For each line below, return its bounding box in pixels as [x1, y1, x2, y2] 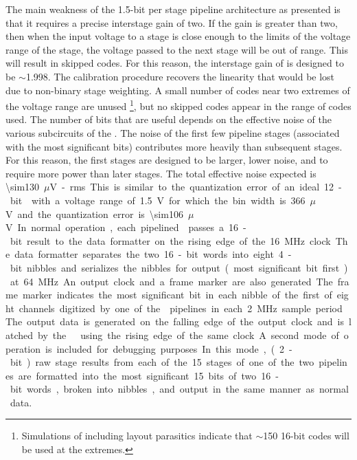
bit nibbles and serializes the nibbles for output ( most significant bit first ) [10, 260, 348, 274]
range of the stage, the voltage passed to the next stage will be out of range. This [5, 42, 348, 56]
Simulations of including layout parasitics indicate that [21, 428, 253, 443]
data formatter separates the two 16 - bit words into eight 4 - [14, 247, 292, 261]
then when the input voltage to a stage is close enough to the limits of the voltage [5, 29, 351, 43]
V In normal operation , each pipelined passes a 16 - [5, 220, 246, 234]
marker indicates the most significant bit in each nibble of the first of [22, 287, 332, 302]
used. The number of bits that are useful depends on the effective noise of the [5, 112, 332, 127]
